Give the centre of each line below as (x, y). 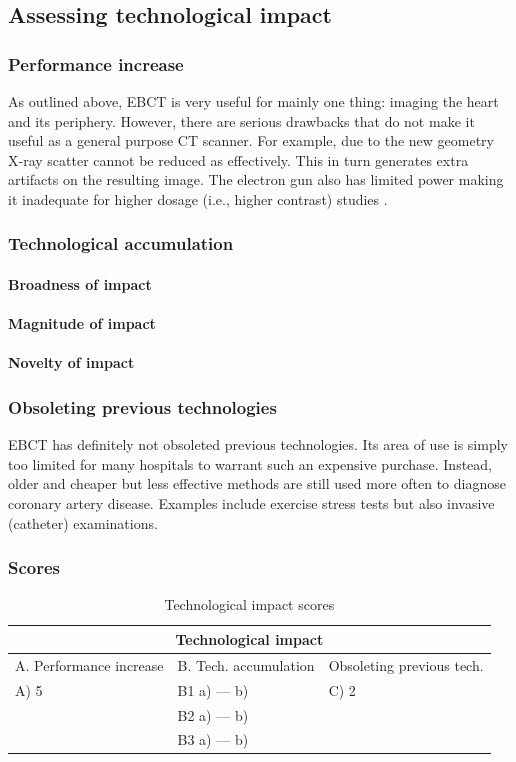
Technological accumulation (121, 243)
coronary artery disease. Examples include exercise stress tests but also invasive (251, 502)
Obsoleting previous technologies (142, 406)
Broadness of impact (80, 284)
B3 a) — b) (213, 739)
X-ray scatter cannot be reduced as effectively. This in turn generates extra (238, 159)
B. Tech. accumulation (246, 664)
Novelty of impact (71, 362)
